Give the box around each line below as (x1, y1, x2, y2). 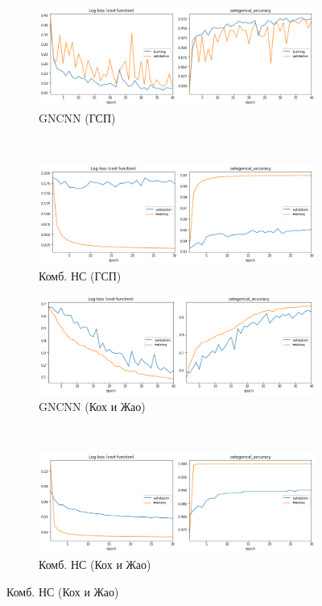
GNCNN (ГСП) (39, 109, 116, 126)
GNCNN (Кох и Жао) (39, 398, 146, 415)
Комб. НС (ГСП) (39, 267, 122, 284)
